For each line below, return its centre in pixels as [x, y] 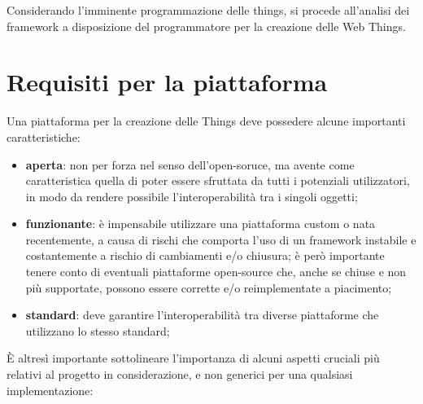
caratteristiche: [44, 136]
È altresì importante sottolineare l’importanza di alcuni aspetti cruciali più [193, 358]
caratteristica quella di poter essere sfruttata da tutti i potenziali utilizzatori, [218, 180]
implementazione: [50, 390]
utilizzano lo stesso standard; [98, 330]
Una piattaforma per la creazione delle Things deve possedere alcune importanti [206, 121]
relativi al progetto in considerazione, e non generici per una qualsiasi [180, 374]
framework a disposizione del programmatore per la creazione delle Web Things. [206, 26]
